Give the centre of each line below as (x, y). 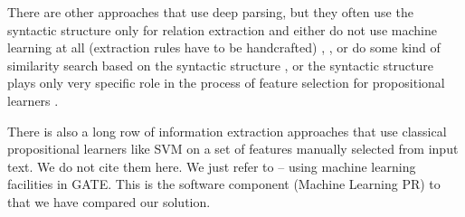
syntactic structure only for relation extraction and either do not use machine (222, 29)
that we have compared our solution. (109, 201)
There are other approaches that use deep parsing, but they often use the (210, 12)
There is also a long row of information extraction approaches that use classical (227, 131)
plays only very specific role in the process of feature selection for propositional (226, 83)
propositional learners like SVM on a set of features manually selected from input (233, 149)
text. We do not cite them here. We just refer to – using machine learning (212, 166)
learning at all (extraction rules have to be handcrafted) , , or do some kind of (224, 47)
